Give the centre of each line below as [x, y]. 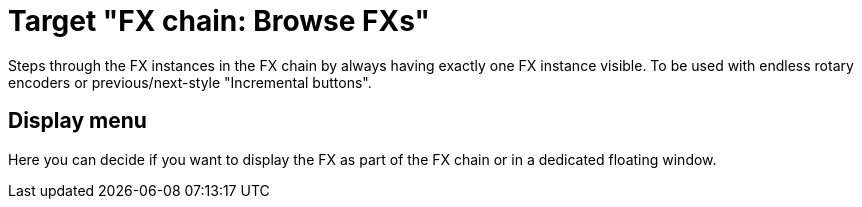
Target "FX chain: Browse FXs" [219, 21]
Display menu [77, 121]
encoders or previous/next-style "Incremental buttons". [190, 82]
